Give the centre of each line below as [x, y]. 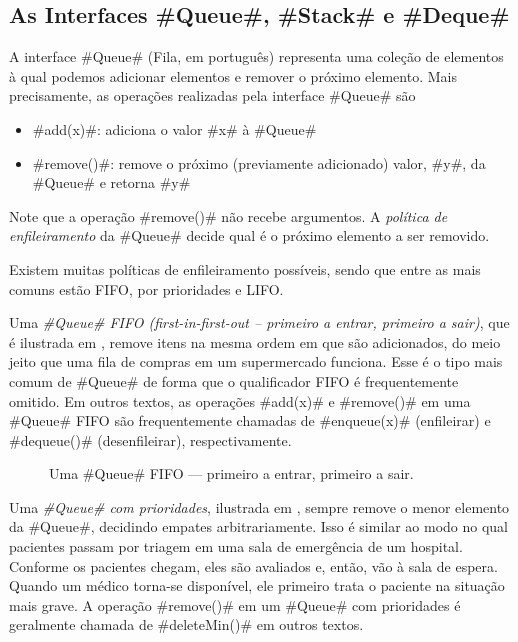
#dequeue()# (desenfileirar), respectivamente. [150, 439]
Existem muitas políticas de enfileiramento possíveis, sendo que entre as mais [245, 268]
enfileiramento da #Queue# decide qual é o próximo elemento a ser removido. [249, 235]
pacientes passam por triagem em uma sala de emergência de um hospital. [236, 546]
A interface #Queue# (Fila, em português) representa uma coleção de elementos [256, 56]
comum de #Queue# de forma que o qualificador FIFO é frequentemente [234, 380]
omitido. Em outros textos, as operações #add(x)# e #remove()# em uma [240, 400]
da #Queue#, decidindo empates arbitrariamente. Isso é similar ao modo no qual [258, 526]
